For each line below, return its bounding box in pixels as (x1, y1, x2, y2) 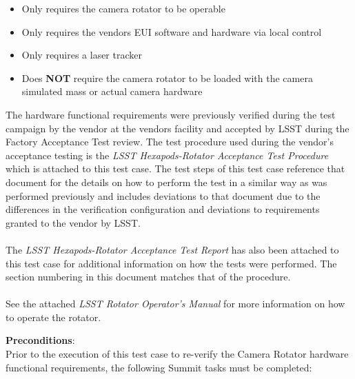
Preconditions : (6, 333, 75, 347)
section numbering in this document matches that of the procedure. (6, 269, 291, 284)
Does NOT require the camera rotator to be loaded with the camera (21, 70, 313, 85)
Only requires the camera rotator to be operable (21, 1, 225, 15)
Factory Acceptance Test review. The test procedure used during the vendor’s (6, 134, 334, 149)
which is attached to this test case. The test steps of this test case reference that (6, 161, 345, 176)
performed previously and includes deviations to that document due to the (6, 188, 321, 203)
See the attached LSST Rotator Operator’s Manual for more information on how (6, 296, 345, 311)
